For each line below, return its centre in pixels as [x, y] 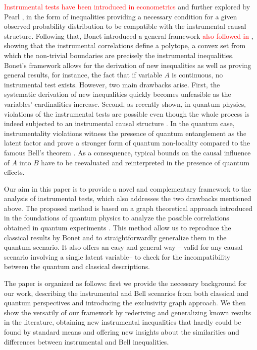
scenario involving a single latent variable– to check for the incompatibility [117, 256]
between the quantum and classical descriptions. [77, 266]
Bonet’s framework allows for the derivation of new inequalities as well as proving [128, 65]
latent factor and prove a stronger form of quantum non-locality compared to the [127, 143]
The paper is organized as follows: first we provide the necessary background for [125, 283]
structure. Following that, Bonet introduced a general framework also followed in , [129, 35]
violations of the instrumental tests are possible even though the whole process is [127, 113]
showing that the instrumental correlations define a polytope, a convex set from [125, 45]
